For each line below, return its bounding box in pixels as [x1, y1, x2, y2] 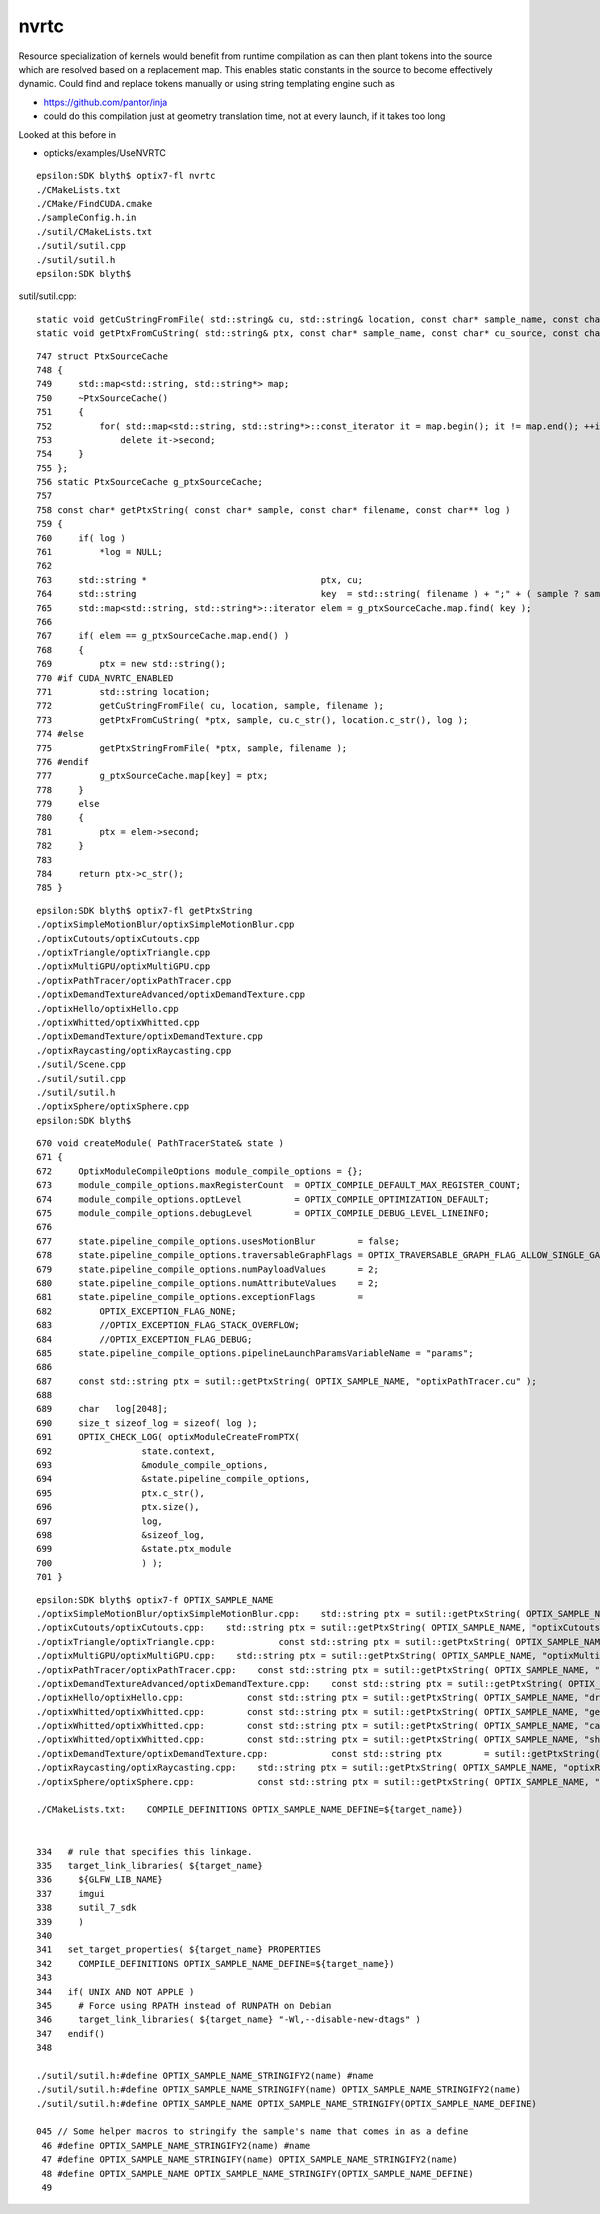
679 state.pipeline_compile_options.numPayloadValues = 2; [36, 1263, 379, 1275]
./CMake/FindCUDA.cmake [36, 198, 153, 210]
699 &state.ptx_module [36, 1543, 232, 1555]
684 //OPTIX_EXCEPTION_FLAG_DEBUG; [36, 1333, 253, 1345]
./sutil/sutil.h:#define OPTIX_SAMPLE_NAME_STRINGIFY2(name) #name [36, 2070, 374, 2081]
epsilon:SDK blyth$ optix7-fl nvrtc [36, 170, 216, 182]
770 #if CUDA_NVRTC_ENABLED [36, 672, 174, 684]
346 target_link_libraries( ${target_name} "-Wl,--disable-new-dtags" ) [36, 2014, 422, 2025]
